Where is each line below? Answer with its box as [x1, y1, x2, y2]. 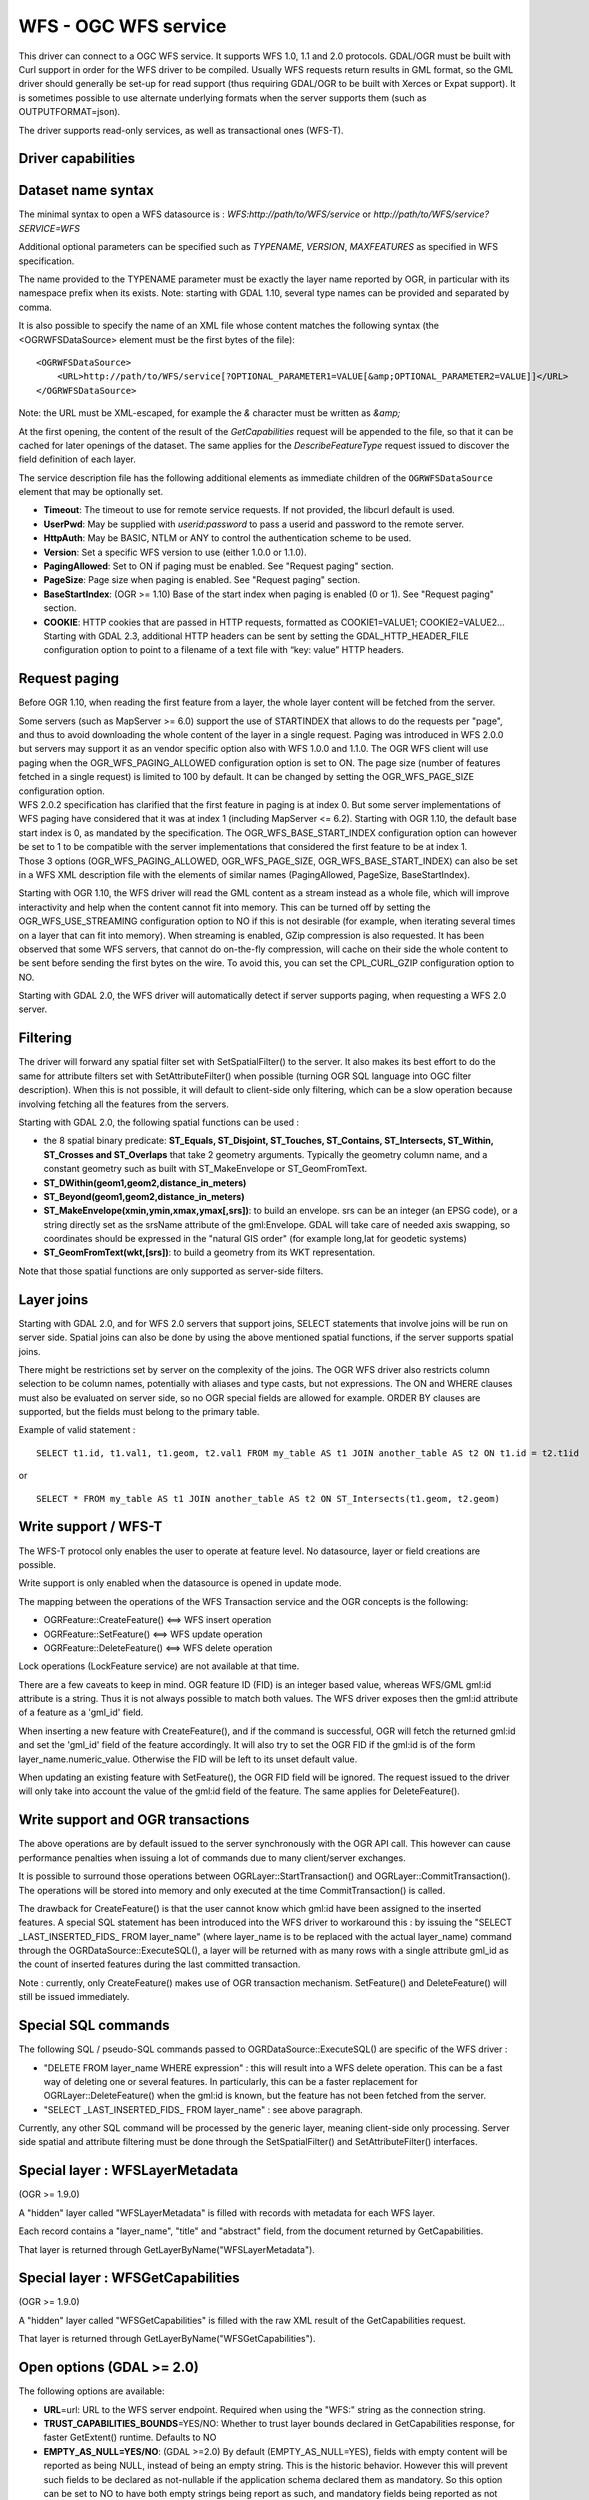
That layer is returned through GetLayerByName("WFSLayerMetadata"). [18, 2243, 315, 2255]
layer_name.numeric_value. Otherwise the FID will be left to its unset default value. [18, 1753, 358, 1765]
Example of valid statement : [18, 1424, 136, 1436]
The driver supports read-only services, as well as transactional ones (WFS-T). [18, 124, 344, 136]
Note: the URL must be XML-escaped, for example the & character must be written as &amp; [18, 407, 401, 419]
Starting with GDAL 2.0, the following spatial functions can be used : [18, 1116, 300, 1128]
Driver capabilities [18, 150, 136, 167]
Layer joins [18, 1291, 89, 1308]
